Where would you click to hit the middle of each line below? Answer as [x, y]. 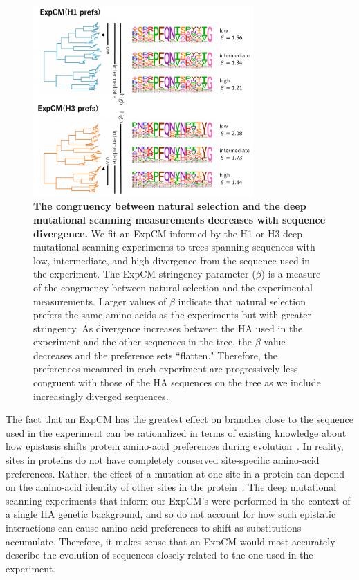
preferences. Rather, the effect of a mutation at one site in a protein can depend [175, 473]
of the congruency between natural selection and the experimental [173, 287]
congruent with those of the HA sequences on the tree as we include [177, 382]
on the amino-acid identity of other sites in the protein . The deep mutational [171, 487]
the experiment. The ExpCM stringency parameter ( [145, 274]
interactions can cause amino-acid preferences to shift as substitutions [154, 528]
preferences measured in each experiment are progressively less [166, 369]
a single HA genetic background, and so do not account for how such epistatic [171, 514]
